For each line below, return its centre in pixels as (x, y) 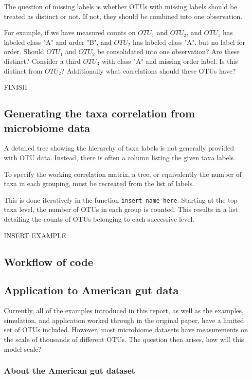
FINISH (16, 87)
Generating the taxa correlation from (99, 113)
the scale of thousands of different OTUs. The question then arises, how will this (124, 339)
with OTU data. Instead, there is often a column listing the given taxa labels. (120, 157)
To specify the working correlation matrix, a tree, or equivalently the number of (123, 174)
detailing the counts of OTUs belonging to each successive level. (99, 218)
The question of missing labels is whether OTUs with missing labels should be (121, 6)
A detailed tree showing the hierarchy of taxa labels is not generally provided (119, 148)
